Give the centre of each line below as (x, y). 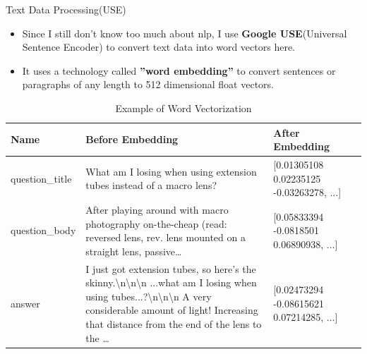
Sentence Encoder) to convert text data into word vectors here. (159, 47)
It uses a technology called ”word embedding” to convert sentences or (179, 70)
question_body (43, 230)
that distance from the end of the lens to (174, 324)
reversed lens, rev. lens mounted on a (166, 237)
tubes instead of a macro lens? (151, 185)
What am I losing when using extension (171, 171)
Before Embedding (132, 139)
